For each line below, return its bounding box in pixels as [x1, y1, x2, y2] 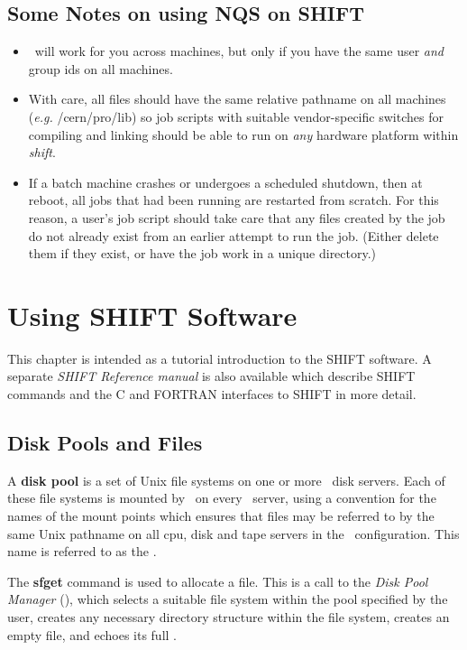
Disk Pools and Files [7, 429, 203, 457]
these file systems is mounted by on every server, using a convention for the [7, 488, 436, 507]
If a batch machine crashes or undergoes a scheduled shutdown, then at [28, 172, 423, 191]
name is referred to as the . [7, 542, 157, 561]
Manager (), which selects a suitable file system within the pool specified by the [7, 590, 448, 608]
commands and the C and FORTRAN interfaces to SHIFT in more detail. [7, 385, 417, 404]
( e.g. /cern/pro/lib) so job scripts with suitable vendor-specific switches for [28, 107, 444, 125]
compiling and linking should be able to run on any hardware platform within [28, 125, 459, 144]
